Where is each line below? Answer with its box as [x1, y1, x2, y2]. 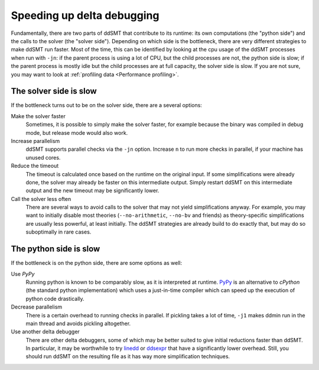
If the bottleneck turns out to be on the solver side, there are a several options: [11, 102, 202, 109]
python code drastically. [25, 295, 85, 302]
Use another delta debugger [11, 328, 80, 335]
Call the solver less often [11, 195, 71, 202]
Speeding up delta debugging [11, 9, 159, 22]
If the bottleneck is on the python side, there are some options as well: [11, 259, 183, 267]
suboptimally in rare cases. [25, 228, 92, 236]
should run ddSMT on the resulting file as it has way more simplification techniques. [25, 353, 230, 360]
